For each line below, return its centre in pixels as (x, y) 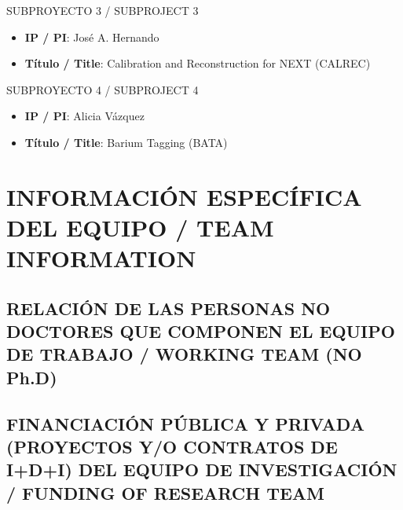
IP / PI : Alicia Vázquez (84, 116)
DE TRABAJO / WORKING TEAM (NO (184, 354)
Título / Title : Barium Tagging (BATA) (126, 142)
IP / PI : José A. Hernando (92, 37)
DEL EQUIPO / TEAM (140, 227)
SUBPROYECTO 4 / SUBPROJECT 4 (103, 89)
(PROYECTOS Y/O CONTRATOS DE (172, 447)
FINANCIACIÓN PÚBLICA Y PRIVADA (185, 423)
